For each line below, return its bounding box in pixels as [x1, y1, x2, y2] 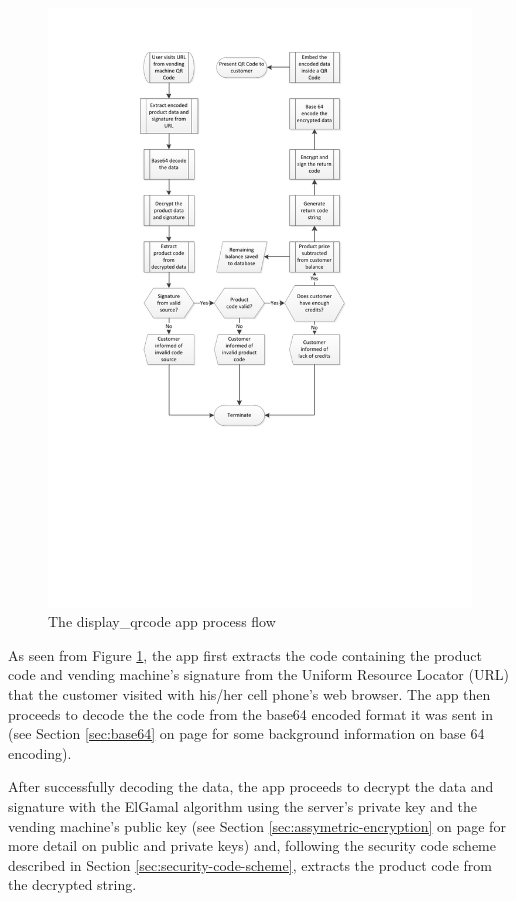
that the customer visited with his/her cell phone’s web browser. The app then [8, 684, 491, 705]
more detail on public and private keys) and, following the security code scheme [8, 835, 496, 856]
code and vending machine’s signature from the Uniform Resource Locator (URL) [8, 664, 509, 685]
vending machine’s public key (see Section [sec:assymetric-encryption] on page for [8, 815, 506, 836]
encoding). [8, 742, 72, 763]
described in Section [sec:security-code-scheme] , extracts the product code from [8, 854, 492, 875]
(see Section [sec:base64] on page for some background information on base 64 [8, 723, 485, 744]
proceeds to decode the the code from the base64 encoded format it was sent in [8, 703, 493, 724]
